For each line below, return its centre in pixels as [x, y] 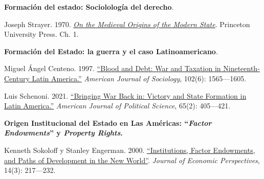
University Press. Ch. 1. [41, 34]
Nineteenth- [241, 68]
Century [17, 78]
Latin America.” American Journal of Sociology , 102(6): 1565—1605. [139, 78]
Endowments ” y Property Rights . [63, 133]
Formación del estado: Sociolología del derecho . [89, 7]
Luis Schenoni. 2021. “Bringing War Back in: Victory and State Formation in [125, 95]
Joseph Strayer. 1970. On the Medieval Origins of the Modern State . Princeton [127, 24]
